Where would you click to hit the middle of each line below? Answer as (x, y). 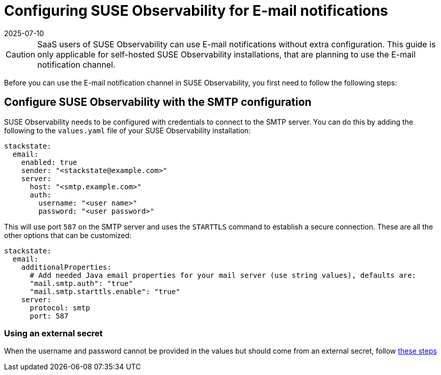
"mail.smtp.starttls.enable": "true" (105, 291)
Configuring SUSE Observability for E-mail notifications (196, 11)
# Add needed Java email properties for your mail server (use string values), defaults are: (223, 275)
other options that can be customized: (68, 235)
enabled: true (49, 162)
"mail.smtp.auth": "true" (81, 283)
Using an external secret (53, 333)
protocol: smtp (60, 308)
